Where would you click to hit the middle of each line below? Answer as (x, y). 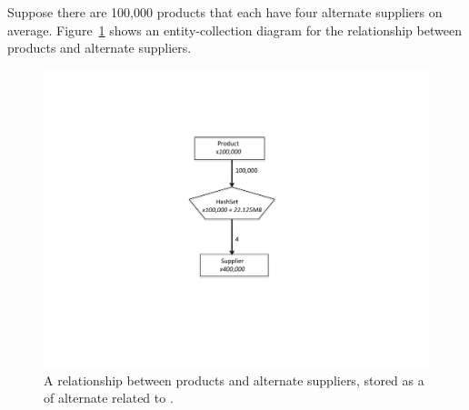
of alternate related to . (109, 398)
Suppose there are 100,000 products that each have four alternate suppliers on (225, 12)
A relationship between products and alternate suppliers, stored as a (234, 380)
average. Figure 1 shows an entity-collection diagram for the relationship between (234, 30)
